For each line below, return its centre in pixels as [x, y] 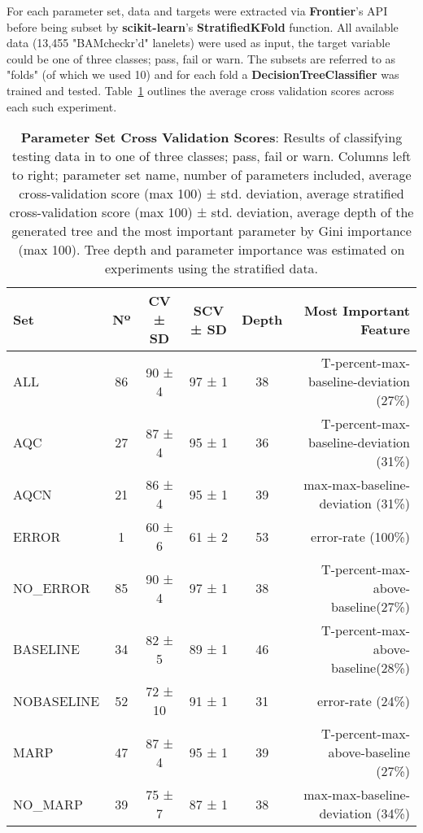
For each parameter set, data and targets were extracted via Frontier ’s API [197, 11]
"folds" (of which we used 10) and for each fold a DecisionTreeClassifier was [203, 74]
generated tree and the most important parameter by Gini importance [211, 231]
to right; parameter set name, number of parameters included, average [211, 175]
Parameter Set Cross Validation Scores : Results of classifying [211, 137]
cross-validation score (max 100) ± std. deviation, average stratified [211, 194]
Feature [385, 329]
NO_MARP [48, 804]
